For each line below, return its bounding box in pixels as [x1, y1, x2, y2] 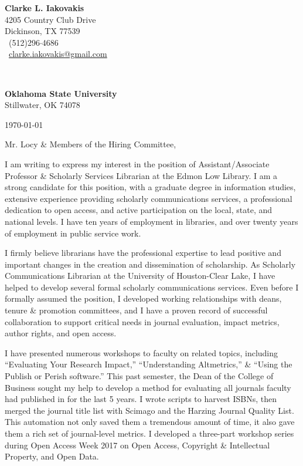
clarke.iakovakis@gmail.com [9, 48, 107, 60]
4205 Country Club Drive [5, 13, 96, 25]
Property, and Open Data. [5, 450, 99, 462]
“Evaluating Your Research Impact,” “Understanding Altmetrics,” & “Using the [5, 358, 292, 370]
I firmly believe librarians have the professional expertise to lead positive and [5, 246, 281, 259]
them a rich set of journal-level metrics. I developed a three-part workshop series [5, 427, 294, 439]
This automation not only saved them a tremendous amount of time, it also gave [5, 416, 295, 428]
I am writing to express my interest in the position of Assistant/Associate [5, 157, 270, 170]
